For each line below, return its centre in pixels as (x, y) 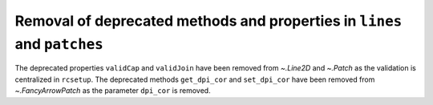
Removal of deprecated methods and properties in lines (208, 21)
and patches (59, 44)
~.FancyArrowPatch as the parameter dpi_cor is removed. (113, 91)
